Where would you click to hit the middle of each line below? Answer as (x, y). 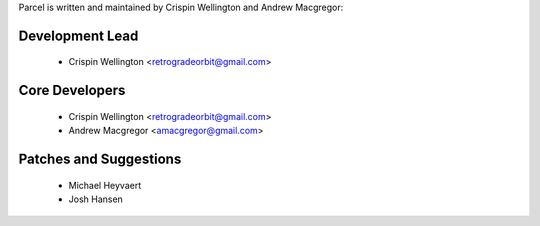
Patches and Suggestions (100, 159)
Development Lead (78, 35)
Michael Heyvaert (105, 185)
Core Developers (72, 90)
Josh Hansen (96, 199)
